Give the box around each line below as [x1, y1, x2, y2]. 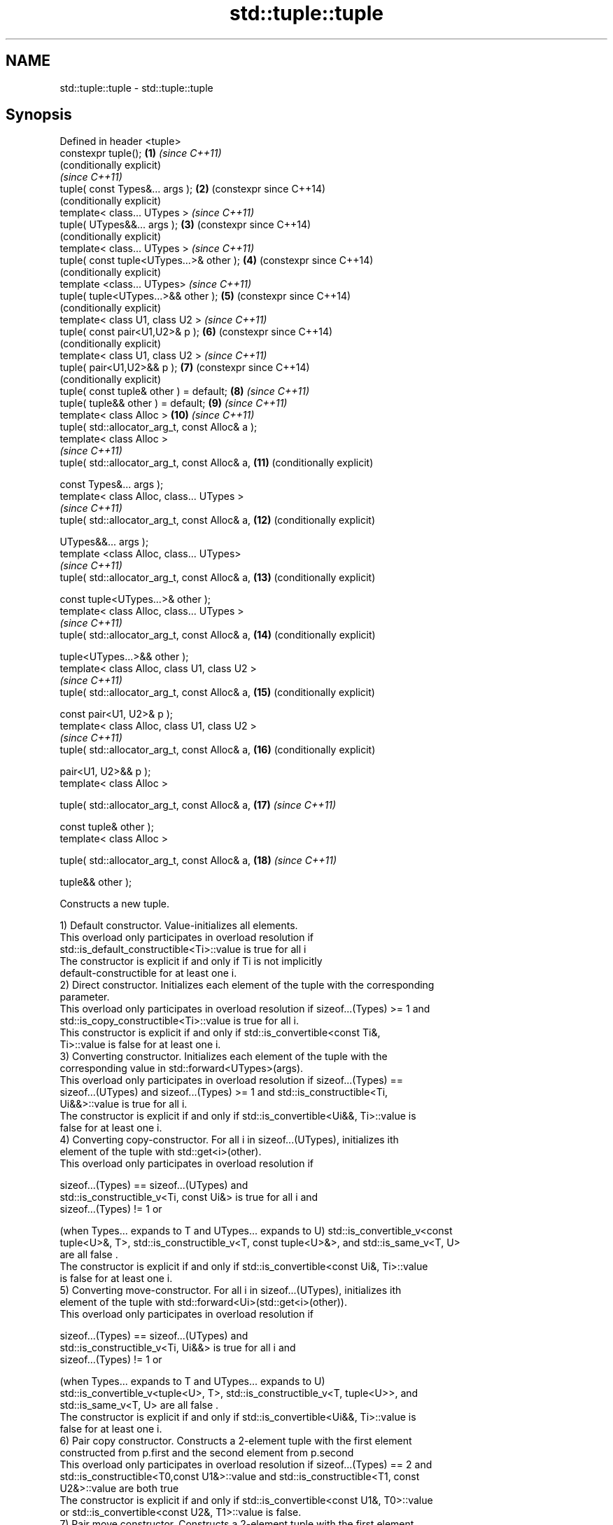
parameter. [59, 991, 110, 1003]
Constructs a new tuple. [59, 898, 169, 910]
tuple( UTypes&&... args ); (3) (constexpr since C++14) [59, 218, 311, 231]
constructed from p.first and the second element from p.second [59, 1447, 354, 1459]
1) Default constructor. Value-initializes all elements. [59, 919, 298, 932]
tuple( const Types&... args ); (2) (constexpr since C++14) [59, 183, 326, 195]
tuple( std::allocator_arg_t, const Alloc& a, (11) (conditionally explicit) [59, 457, 374, 469]
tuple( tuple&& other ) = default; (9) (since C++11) [59, 397, 288, 410]
